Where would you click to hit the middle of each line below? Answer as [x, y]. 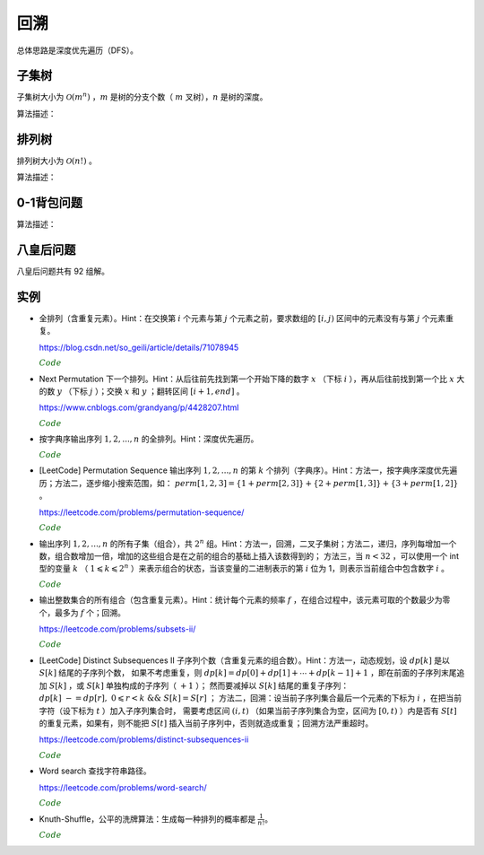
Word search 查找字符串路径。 [95, 771]
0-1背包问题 [50, 202]
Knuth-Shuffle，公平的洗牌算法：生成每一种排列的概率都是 [147, 819]
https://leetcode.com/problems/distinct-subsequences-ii [144, 739]
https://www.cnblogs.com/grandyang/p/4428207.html [139, 407]
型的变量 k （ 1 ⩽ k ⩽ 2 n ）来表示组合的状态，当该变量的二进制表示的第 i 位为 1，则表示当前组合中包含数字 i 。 [244, 568]
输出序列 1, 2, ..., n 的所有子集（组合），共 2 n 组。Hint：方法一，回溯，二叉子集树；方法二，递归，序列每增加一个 [248, 543]
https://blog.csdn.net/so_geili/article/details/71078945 [139, 347]
